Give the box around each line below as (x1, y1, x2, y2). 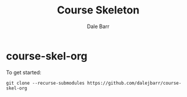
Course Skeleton (57, 4, 140, 17)
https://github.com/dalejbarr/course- (86, 80, 182, 86)
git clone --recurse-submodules (6, 80, 85, 86)
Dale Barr (86, 23, 110, 30)
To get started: (6, 68, 42, 76)
